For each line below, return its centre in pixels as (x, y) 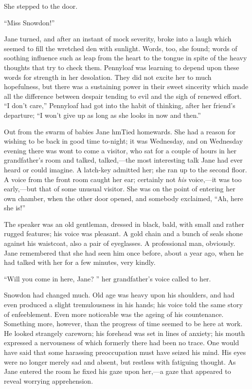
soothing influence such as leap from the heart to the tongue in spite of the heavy (126, 58)
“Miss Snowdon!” (29, 22)
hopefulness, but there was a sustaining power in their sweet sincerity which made (126, 86)
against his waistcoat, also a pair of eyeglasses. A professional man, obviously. (120, 243)
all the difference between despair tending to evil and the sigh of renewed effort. (123, 96)
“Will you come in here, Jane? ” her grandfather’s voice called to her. (108, 278)
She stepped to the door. (41, 6)
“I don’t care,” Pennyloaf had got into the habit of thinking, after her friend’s (120, 105)
